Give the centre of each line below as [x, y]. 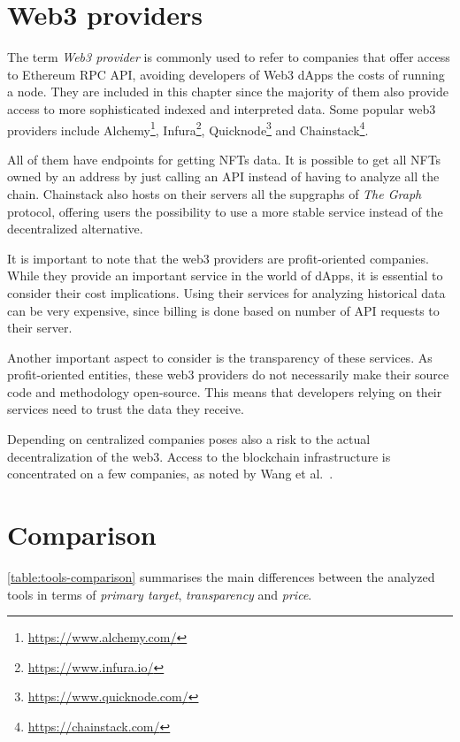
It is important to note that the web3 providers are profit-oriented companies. [218, 258]
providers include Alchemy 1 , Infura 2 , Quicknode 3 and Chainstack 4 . [188, 128]
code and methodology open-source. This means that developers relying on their [225, 391]
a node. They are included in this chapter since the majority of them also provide [228, 92]
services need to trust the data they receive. [126, 409]
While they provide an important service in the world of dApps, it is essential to [225, 275]
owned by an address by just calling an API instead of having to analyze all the [223, 176]
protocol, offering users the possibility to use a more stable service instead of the [225, 211]
